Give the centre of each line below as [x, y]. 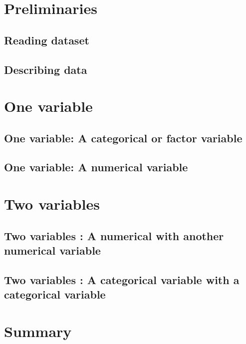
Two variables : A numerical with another [114, 235]
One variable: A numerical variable [96, 167]
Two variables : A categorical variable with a [122, 279]
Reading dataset [47, 40]
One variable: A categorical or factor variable [123, 138]
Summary [38, 331]
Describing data [46, 69]
